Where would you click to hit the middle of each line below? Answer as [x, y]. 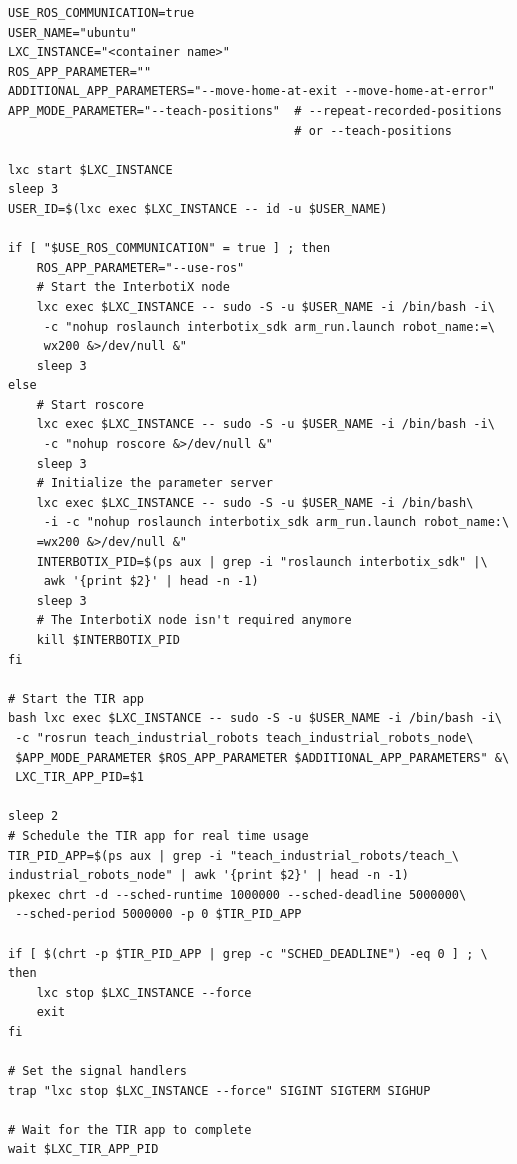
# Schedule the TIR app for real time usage [158, 835]
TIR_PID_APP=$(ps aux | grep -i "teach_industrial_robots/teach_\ [234, 855]
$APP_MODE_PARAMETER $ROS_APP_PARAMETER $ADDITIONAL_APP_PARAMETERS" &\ [262, 757]
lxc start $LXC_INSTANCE [90, 169]
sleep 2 [33, 816]
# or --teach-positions [373, 130]
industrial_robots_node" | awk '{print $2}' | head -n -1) [208, 875]
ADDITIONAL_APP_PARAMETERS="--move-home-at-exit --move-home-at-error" [251, 91]
